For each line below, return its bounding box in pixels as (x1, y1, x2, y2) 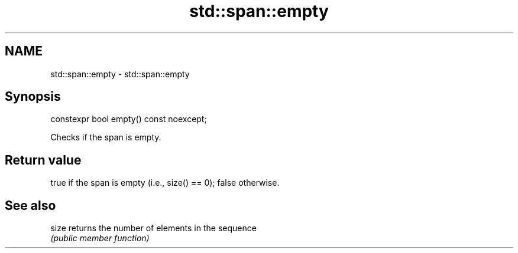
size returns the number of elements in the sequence (50, 223, 257, 234)
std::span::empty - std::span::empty (50, 68, 190, 79)
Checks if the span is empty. (50, 132, 161, 143)
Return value (5, 152, 82, 167)
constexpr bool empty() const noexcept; (50, 114, 207, 124)
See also (5, 198, 56, 213)
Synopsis (5, 89, 61, 104)
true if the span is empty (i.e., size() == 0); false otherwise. (50, 178, 280, 188)
